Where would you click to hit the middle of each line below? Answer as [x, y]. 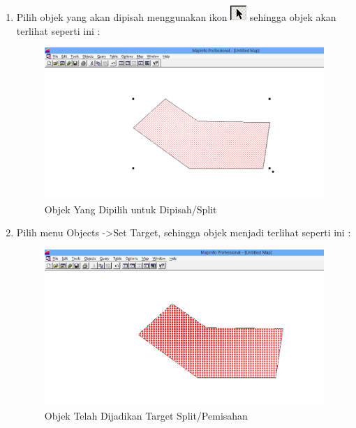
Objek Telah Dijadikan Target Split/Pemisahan [146, 415]
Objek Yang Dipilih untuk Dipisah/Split [131, 209]
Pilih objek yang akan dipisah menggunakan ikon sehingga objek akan [176, 17]
